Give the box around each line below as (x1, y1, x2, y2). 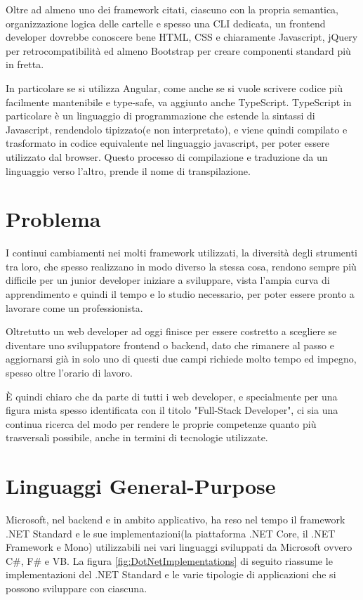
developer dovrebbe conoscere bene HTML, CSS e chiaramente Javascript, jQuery (6, 30, 358, 44)
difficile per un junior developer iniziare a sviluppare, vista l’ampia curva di (6, 273, 330, 287)
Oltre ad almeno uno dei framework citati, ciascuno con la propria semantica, (6, 2, 339, 16)
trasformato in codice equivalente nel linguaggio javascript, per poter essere (6, 136, 329, 150)
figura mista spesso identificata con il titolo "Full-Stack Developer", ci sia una (6, 403, 338, 417)
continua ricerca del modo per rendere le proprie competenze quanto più (6, 416, 317, 431)
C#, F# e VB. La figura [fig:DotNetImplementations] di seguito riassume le (6, 553, 333, 568)
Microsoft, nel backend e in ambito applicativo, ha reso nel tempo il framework (6, 512, 345, 527)
